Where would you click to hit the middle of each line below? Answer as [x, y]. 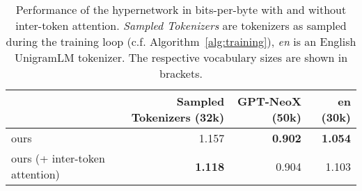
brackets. [181, 73]
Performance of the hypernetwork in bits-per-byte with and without [181, 9]
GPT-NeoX [269, 101]
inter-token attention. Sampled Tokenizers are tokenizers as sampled [181, 25]
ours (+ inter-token [58, 158]
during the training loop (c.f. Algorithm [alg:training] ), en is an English [181, 41]
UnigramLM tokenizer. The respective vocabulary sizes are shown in [181, 57]
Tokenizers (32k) [178, 117]
